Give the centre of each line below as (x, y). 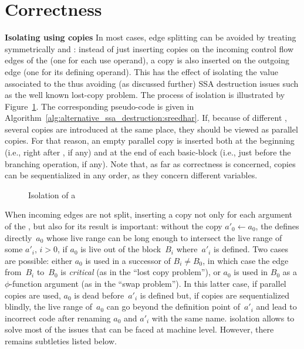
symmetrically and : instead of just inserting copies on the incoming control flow (149, 48)
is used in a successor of (128, 260)
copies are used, (33, 295)
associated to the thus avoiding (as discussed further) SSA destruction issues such (152, 83)
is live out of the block (121, 249)
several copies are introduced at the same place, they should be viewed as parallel (151, 129)
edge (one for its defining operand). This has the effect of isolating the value (141, 71)
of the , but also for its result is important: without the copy (114, 226)
